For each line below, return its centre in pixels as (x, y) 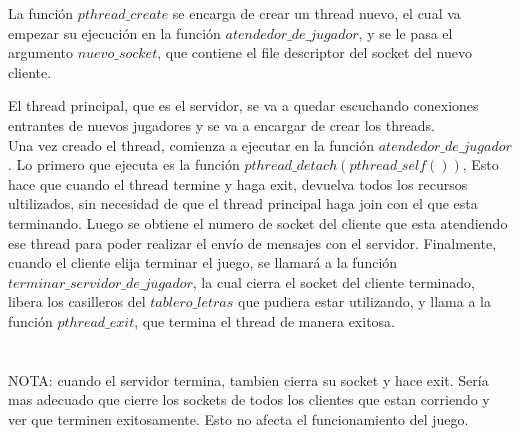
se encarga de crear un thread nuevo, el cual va (316, 13)
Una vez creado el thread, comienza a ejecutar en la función (191, 144)
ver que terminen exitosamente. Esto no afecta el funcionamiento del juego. (238, 418)
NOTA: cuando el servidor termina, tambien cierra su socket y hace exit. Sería (248, 379)
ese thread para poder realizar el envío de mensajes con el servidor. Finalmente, (252, 242)
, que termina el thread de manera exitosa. (265, 320)
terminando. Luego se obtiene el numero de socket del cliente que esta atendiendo (258, 222)
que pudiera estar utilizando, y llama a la (364, 301)
